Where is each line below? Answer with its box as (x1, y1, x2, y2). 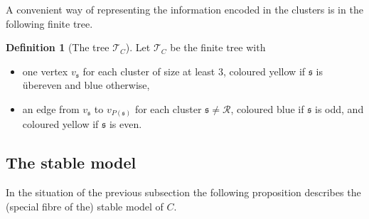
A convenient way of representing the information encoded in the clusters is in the (6, 2, 363, 16)
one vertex (22, 63, 68, 78)
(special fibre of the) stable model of (6, 198, 164, 213)
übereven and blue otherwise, (22, 78, 150, 92)
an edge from (22, 101, 80, 116)
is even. (109, 117, 142, 132)
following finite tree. (6, 16, 93, 31)
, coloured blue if (230, 101, 304, 116)
